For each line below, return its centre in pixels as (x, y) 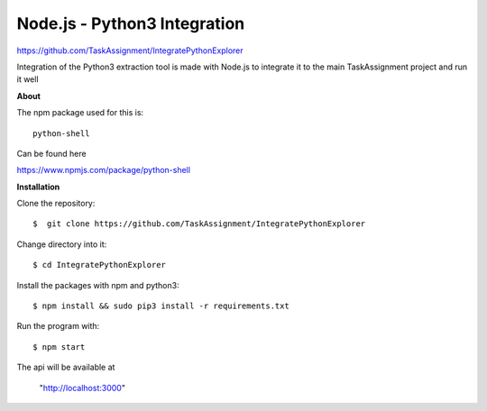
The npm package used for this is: (80, 113)
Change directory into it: (62, 244)
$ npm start (59, 347)
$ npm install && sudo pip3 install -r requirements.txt (161, 306)
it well (28, 79)
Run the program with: (58, 326)
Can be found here (51, 153)
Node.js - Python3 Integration (131, 23)
